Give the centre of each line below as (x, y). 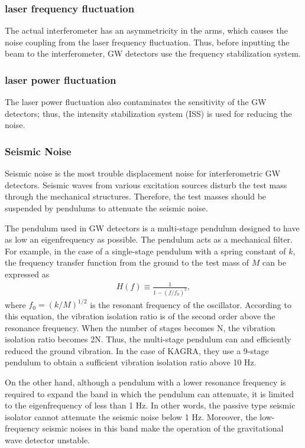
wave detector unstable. (47, 440)
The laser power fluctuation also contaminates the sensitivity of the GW (136, 102)
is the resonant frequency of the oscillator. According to (191, 304)
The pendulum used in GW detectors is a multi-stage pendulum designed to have (152, 228)
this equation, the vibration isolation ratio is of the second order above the (140, 316)
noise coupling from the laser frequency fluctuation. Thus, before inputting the (147, 42)
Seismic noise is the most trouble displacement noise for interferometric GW (143, 173)
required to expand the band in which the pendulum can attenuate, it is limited (150, 393)
